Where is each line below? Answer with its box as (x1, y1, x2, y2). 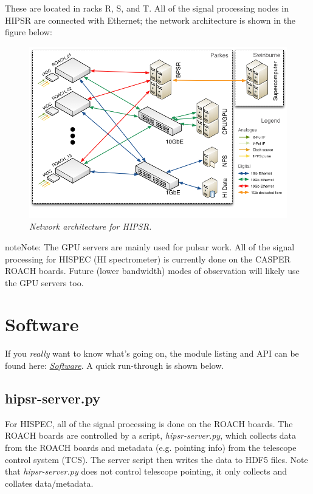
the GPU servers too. (5, 276, 84, 289)
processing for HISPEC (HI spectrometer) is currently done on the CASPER (5, 252, 291, 265)
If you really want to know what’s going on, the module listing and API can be (5, 347, 299, 360)
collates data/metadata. (5, 476, 94, 489)
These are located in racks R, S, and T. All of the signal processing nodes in (5, 2, 289, 14)
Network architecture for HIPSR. (29, 220, 152, 233)
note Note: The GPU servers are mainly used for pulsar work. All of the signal (5, 240, 295, 253)
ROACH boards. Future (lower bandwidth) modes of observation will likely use (5, 264, 300, 277)
